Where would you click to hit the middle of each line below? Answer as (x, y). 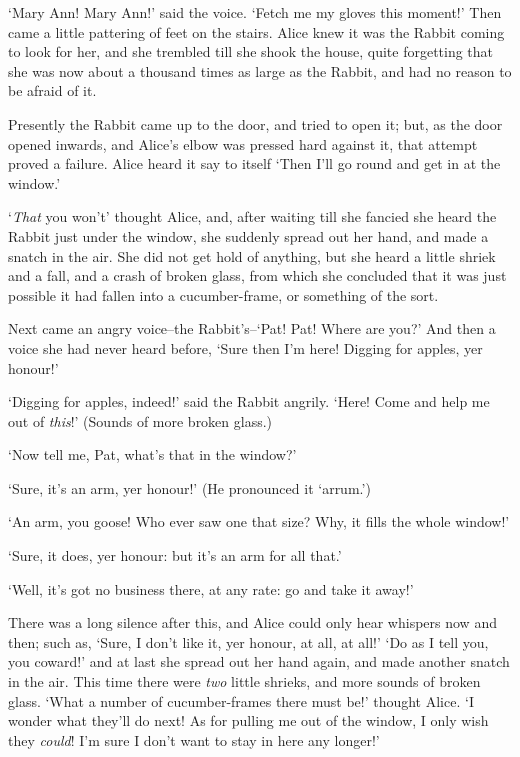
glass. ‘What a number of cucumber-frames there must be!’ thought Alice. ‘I (241, 700)
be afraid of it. (52, 90)
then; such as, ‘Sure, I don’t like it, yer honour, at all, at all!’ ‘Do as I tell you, (248, 641)
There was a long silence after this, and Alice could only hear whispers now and (252, 622)
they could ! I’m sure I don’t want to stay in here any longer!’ (194, 739)
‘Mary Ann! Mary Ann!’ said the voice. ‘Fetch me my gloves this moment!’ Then (255, 12)
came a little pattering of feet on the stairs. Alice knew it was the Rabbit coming (256, 31)
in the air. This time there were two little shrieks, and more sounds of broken (244, 681)
